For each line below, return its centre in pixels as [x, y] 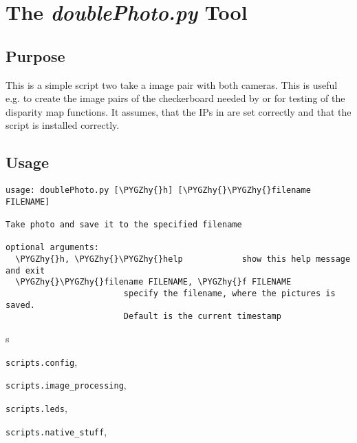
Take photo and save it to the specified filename [124, 225]
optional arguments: [53, 248]
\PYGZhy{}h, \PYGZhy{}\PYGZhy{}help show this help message [183, 259]
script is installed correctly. [63, 125]
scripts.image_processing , [66, 385]
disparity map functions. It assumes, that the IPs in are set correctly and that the [178, 111]
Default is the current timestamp [202, 317]
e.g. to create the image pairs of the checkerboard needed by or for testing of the [175, 98]
